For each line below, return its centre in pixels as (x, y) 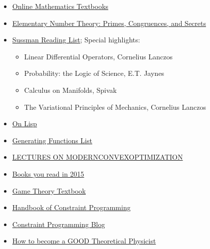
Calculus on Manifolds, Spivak (70, 90)
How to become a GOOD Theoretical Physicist (84, 241)
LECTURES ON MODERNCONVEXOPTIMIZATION (98, 157)
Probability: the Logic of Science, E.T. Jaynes (94, 73)
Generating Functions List (52, 140)
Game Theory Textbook (49, 190)
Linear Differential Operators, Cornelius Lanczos (98, 56)
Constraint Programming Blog (59, 224)
